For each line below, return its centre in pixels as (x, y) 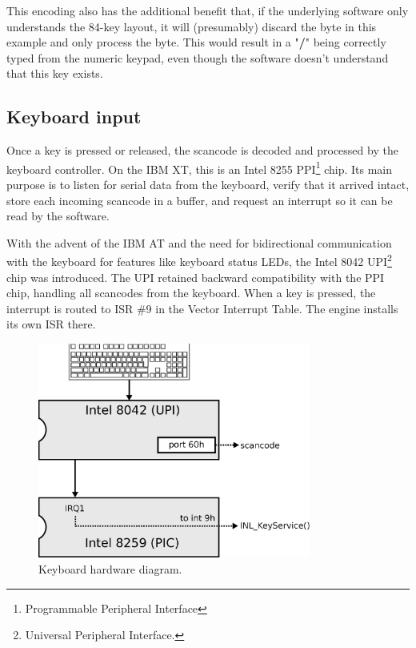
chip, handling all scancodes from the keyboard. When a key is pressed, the (191, 293)
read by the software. (58, 216)
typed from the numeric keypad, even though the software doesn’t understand (198, 57)
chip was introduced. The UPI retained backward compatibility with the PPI (196, 277)
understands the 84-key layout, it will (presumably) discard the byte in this (192, 26)
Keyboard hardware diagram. (110, 568)
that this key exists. (55, 73)
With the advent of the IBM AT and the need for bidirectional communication (199, 242)
